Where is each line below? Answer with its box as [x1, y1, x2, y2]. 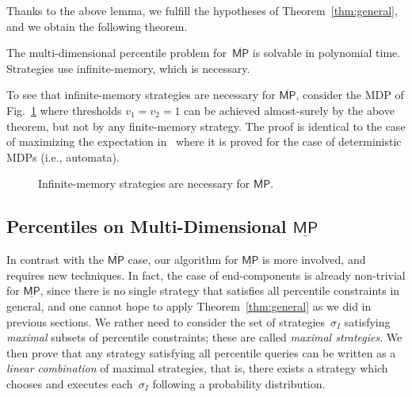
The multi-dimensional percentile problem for [6, 44, 227, 61]
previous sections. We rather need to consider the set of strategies [6, 313, 326, 330]
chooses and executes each [6, 375, 133, 391]
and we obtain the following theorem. [6, 17, 188, 34]
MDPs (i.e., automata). [6, 148, 120, 165]
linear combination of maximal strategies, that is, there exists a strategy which [6, 360, 388, 376]
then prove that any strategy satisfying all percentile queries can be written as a [6, 344, 396, 361]
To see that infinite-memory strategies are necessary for [6, 86, 276, 103]
